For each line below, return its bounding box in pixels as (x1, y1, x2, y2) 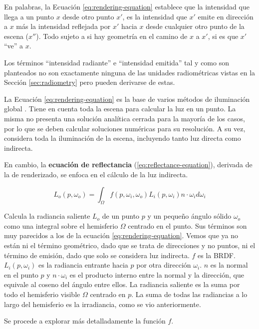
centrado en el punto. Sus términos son (128, 220, 247, 231)
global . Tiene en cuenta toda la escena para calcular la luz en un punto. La (4, 103, 236, 114)
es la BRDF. (198, 250, 236, 260)
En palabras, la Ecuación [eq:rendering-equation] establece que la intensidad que (4, 1, 250, 11)
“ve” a (4, 40, 23, 51)
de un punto (102, 211, 140, 221)
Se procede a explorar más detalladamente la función (4, 316, 166, 326)
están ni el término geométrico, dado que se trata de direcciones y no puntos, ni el (4, 240, 256, 251)
